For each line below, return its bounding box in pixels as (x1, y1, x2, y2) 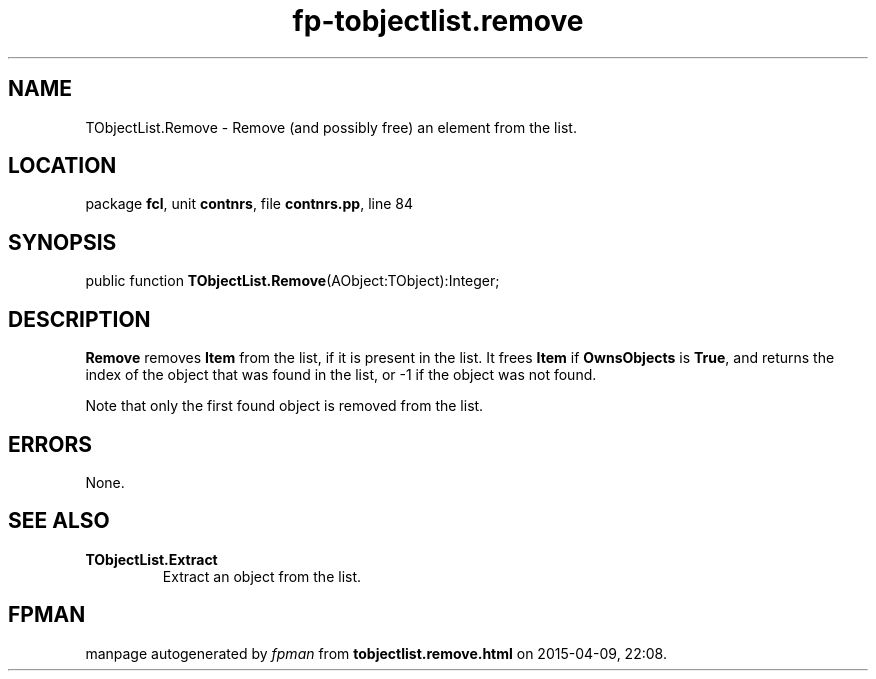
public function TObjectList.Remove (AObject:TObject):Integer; (85, 272, 500, 290)
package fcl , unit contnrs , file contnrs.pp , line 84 (85, 195, 414, 213)
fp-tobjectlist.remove (292, 4, 584, 38)
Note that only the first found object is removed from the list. (85, 397, 484, 415)
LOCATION (8, 153, 117, 179)
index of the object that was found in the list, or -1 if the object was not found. (85, 366, 597, 384)
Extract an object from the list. (162, 567, 362, 585)
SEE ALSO (8, 508, 110, 534)
